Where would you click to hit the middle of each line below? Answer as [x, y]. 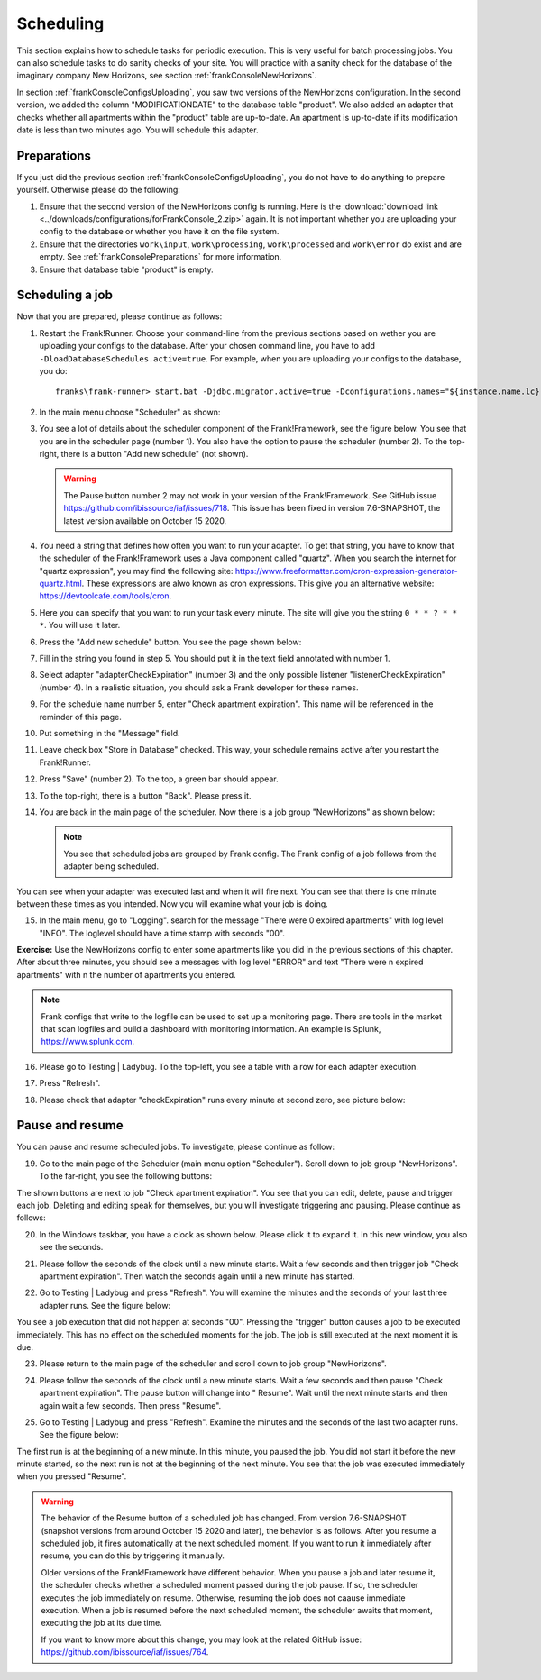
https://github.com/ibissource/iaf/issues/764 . [125, 1652]
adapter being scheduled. [111, 866]
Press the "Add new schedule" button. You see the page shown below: [170, 642]
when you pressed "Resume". [72, 1476]
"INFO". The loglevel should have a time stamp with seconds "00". [162, 933]
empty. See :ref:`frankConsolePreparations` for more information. [160, 257]
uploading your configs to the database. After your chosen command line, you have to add [207, 346]
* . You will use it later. [80, 625]
